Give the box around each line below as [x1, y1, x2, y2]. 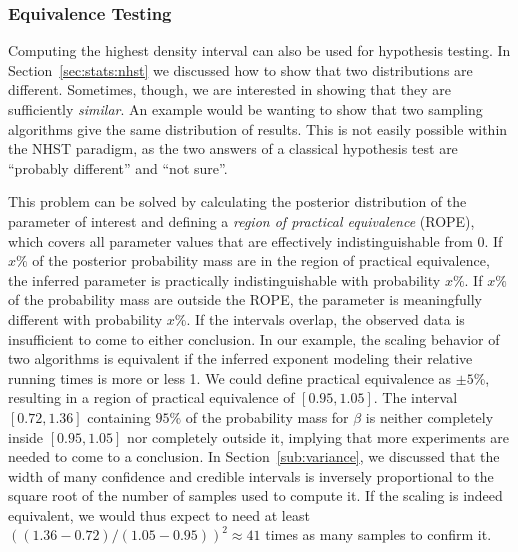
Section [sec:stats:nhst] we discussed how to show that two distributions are [8, 59, 473, 80]
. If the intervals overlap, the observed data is [186, 308, 465, 329]
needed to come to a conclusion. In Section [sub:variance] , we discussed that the [8, 446, 500, 467]
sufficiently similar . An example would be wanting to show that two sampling [8, 99, 483, 119]
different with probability [8, 308, 163, 329]
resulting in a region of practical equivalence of [8, 387, 295, 408]
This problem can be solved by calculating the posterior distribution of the [8, 191, 467, 212]
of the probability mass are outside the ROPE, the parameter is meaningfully [8, 289, 482, 310]
